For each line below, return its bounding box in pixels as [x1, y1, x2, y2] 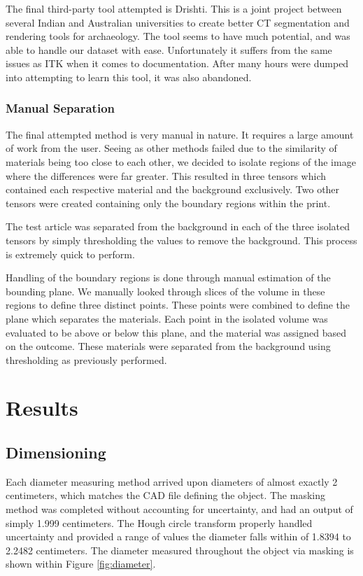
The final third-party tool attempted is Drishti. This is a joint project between [6, 1, 342, 15]
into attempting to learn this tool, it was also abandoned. [6, 69, 252, 84]
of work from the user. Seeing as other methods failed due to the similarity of [6, 141, 337, 155]
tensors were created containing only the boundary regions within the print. [6, 195, 331, 210]
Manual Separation [6, 99, 115, 117]
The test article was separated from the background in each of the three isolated [6, 219, 350, 234]
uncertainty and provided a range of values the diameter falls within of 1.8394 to [6, 529, 351, 544]
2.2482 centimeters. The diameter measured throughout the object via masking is [6, 542, 354, 557]
